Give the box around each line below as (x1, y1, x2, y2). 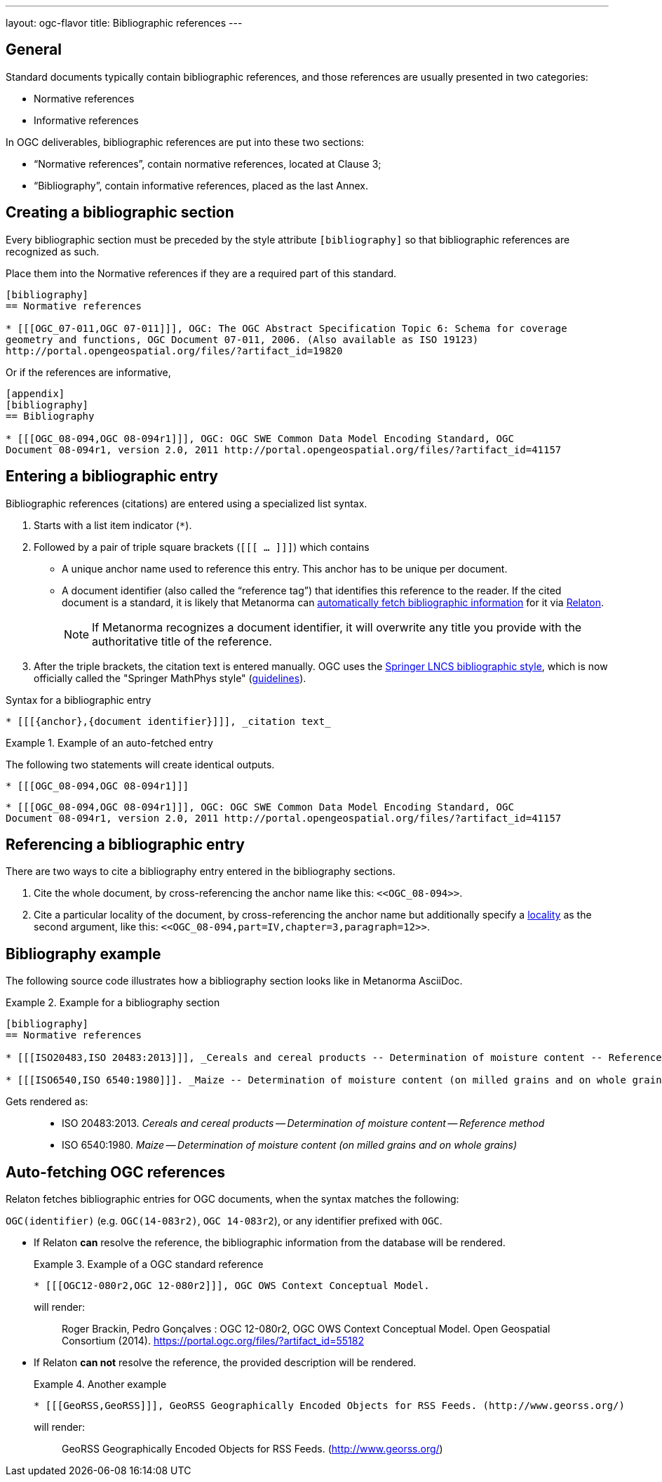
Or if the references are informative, (6, 366, 171, 378)
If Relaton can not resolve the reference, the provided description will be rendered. (34, 1356, 417, 1369)
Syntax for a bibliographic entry (6, 693, 151, 706)
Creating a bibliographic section (6, 203, 234, 222)
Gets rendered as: (6, 1095, 88, 1108)
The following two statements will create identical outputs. (6, 758, 275, 770)
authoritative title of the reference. (92, 634, 272, 648)
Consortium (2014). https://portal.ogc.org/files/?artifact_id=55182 (62, 1335, 364, 1347)
